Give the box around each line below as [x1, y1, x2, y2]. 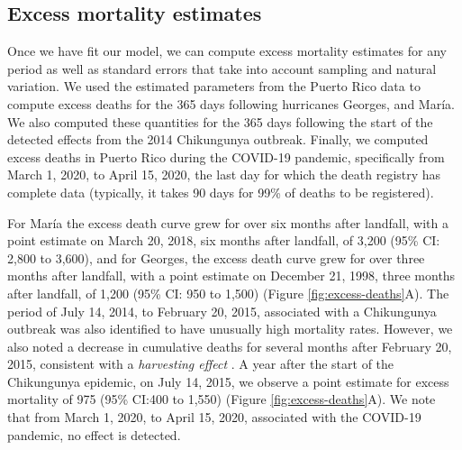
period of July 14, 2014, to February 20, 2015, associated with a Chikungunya [7, 301, 437, 320]
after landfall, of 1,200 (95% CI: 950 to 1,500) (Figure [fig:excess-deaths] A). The [7, 283, 449, 302]
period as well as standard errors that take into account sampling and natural [7, 59, 437, 78]
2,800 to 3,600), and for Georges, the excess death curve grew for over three [7, 248, 425, 267]
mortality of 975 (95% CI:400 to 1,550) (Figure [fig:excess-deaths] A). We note [7, 390, 436, 409]
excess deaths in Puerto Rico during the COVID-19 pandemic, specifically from [7, 147, 445, 166]
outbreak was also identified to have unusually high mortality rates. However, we [7, 319, 453, 338]
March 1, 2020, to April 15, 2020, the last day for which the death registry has [7, 165, 441, 184]
